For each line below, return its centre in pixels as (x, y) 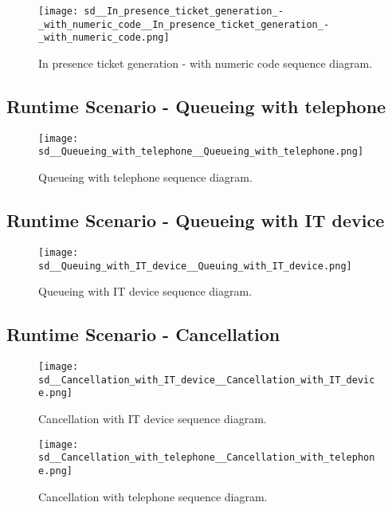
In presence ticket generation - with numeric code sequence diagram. (206, 63)
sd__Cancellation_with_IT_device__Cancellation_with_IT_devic (207, 380)
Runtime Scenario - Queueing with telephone (196, 106)
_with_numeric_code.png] (104, 38)
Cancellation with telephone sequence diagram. (153, 496)
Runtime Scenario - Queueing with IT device (196, 220)
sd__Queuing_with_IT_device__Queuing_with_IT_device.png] (195, 266)
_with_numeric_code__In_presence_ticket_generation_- (184, 24)
